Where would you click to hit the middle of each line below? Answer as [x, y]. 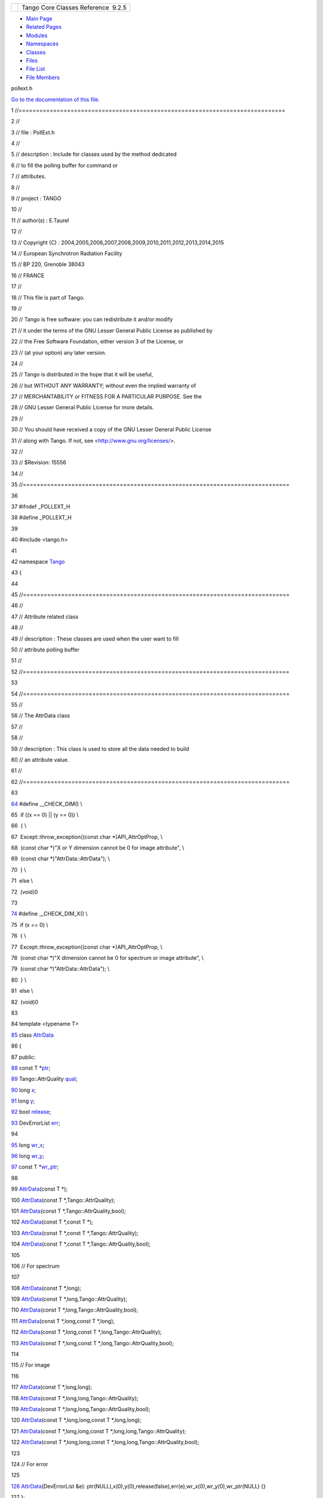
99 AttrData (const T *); [39, 1189]
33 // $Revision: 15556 [39, 463]
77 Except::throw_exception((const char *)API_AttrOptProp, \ [87, 947]
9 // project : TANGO [36, 198]
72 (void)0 [25, 892]
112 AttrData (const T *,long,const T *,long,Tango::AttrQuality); [86, 1332]
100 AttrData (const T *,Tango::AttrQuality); [63, 1200]
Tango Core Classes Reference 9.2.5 [74, 7]
